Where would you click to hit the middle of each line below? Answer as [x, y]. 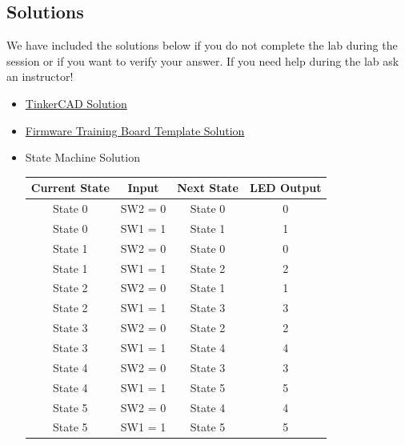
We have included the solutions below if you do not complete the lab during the [202, 45]
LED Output [285, 188]
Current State [70, 188]
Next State [208, 188]
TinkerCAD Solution [76, 103]
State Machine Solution [82, 157]
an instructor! [40, 76]
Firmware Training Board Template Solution [135, 130]
